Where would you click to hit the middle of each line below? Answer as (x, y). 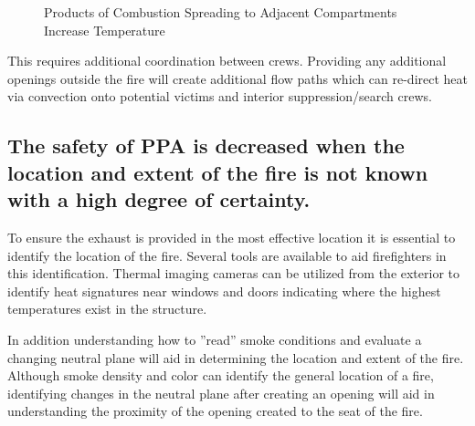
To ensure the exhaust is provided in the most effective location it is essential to (232, 237)
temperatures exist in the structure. (107, 309)
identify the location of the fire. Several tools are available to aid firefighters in (227, 255)
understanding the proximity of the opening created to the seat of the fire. (215, 411)
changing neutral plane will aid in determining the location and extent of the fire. (236, 357)
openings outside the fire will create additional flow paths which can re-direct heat (237, 78)
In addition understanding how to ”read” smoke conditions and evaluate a (215, 339)
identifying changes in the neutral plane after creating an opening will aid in (221, 393)
